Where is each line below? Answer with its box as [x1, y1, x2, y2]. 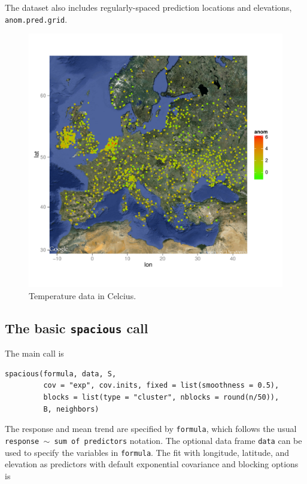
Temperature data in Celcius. [29, 289, 136, 302]
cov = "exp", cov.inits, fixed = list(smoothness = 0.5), [43, 381, 279, 390]
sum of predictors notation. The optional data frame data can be [54, 434, 302, 446]
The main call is [5, 347, 64, 360]
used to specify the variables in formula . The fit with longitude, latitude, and [5, 446, 290, 458]
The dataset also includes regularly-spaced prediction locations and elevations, [5, 1, 292, 13]
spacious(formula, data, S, [5, 369, 117, 378]
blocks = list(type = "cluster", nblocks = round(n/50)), [43, 393, 279, 401]
